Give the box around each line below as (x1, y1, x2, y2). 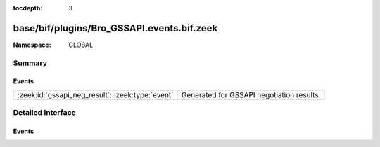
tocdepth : (13, 4, 43, 12)
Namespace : (13, 41, 52, 49)
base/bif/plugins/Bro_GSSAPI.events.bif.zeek (13, 22, 218, 34)
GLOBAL (68, 41, 94, 49)
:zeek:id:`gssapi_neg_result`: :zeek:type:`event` (17, 90, 174, 99)
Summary (13, 58, 48, 68)
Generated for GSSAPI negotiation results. (181, 90, 321, 99)
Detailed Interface (13, 108, 77, 118)
